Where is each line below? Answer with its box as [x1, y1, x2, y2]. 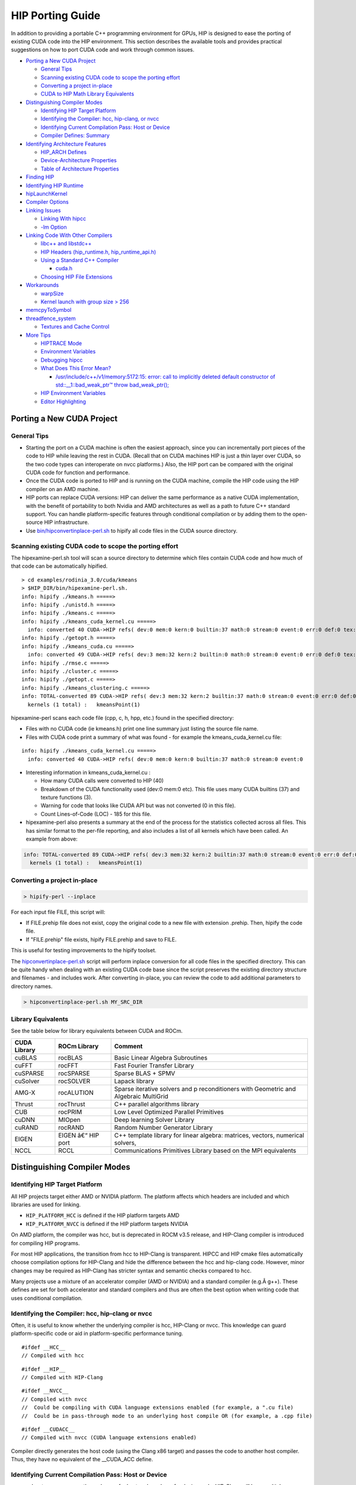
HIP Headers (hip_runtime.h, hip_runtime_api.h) [40, 248, 157, 255]
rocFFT [58, 1061, 78, 1069]
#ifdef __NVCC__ [21, 1388, 69, 1394]
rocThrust [58, 1099, 85, 1108]
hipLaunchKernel [26, 190, 68, 197]
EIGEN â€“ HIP [58, 1131, 99, 1139]
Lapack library [114, 1077, 154, 1085]
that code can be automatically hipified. [11, 563, 108, 570]
